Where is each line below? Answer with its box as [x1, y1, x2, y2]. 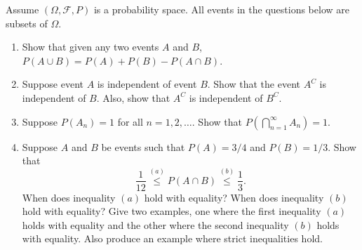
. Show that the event [207, 77, 300, 91]
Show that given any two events [22, 39, 159, 54]
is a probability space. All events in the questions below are [93, 2, 349, 16]
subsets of [6, 15, 48, 30]
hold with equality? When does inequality [144, 190, 324, 204]
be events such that [101, 139, 185, 154]
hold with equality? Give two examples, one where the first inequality [22, 204, 321, 218]
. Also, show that [96, 90, 170, 105]
